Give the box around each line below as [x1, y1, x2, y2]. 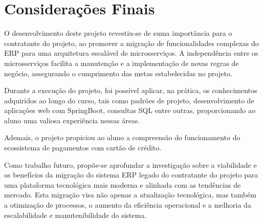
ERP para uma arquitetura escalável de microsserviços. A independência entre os [4, 48, 258, 58]
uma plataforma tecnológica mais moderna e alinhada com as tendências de [4, 179, 241, 190]
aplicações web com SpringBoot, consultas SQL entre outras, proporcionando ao [4, 105, 255, 116]
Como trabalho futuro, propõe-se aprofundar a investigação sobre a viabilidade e [4, 159, 257, 170]
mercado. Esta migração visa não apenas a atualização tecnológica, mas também [4, 189, 256, 200]
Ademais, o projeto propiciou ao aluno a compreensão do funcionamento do [4, 132, 240, 143]
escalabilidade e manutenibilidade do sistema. [4, 209, 147, 220]
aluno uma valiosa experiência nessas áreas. [4, 115, 140, 125]
